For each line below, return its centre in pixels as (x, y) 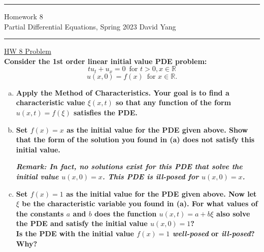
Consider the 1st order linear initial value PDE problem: (106, 61)
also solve (233, 213)
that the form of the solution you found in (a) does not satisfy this (135, 139)
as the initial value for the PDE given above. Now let (161, 193)
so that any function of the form (174, 102)
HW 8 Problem (28, 51)
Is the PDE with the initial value (75, 233)
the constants (40, 213)
